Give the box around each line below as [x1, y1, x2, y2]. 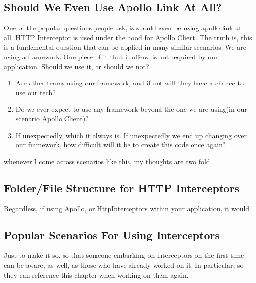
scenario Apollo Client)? [15, 113, 89, 123]
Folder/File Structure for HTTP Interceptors [4, 180, 239, 195]
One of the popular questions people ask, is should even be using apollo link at [4, 23, 242, 33]
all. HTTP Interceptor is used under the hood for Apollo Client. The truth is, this [4, 32, 252, 42]
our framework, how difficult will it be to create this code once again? [15, 140, 226, 150]
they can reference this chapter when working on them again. [4, 269, 189, 280]
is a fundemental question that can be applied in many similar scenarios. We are [4, 42, 247, 52]
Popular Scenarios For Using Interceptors [4, 227, 220, 242]
